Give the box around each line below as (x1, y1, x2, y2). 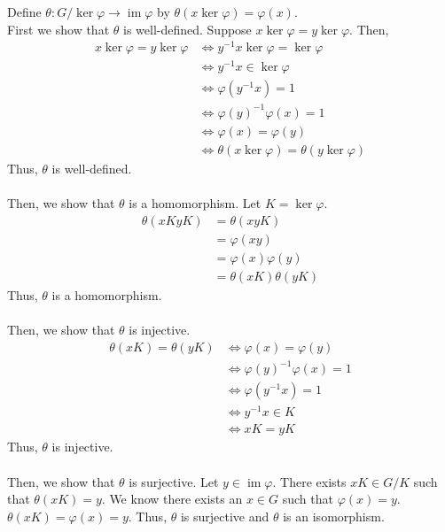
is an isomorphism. (283, 506, 385, 525)
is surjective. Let (129, 472, 219, 490)
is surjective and (180, 506, 269, 525)
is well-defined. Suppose (123, 19, 252, 38)
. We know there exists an (101, 490, 243, 508)
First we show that (7, 19, 110, 38)
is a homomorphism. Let (129, 194, 262, 212)
